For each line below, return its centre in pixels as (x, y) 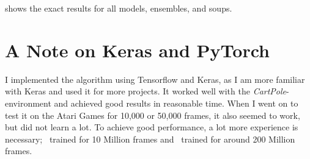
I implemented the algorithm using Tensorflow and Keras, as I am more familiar (155, 79)
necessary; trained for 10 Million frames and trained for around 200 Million (150, 139)
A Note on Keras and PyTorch (137, 50)
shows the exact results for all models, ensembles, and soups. (119, 8)
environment (28, 103)
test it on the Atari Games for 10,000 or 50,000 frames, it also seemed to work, (153, 115)
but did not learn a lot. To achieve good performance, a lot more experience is (152, 127)
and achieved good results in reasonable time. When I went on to (176, 103)
